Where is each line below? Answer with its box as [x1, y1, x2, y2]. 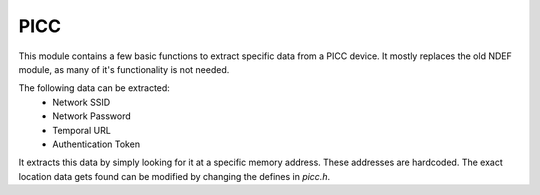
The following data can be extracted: [18, 82, 170, 94]
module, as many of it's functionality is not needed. [18, 63, 230, 75]
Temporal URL [52, 124, 112, 136]
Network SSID [52, 96, 111, 108]
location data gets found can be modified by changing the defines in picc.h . [18, 170, 330, 182]
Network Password [52, 110, 131, 122]
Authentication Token [52, 138, 140, 150]
